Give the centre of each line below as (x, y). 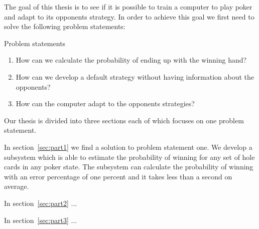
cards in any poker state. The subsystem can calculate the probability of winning (129, 167)
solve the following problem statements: (65, 26)
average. (17, 186)
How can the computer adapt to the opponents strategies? (105, 103)
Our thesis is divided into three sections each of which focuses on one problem (124, 120)
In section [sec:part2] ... (41, 203)
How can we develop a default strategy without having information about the (135, 76)
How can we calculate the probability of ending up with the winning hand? (131, 60)
